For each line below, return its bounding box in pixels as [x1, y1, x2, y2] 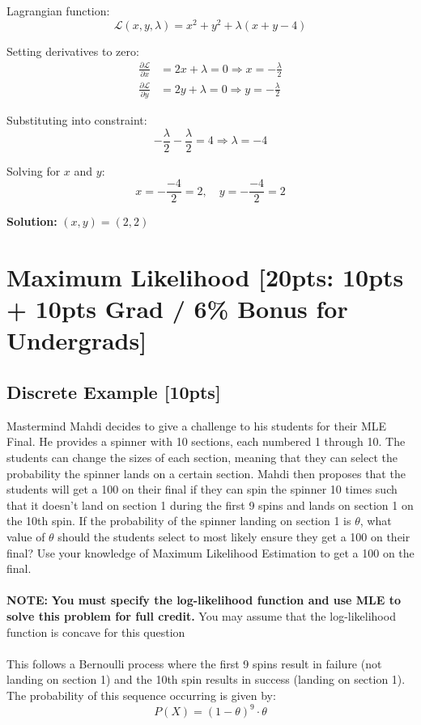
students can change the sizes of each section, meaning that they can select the [6, 449, 398, 466]
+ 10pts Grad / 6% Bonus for [6, 292, 348, 325]
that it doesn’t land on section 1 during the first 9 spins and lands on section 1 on [6, 496, 414, 513]
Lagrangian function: [6, 2, 110, 19]
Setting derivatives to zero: [6, 42, 139, 59]
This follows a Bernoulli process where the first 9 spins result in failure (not [6, 655, 382, 672]
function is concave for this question [6, 623, 185, 640]
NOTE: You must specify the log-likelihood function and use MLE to [6, 591, 402, 608]
